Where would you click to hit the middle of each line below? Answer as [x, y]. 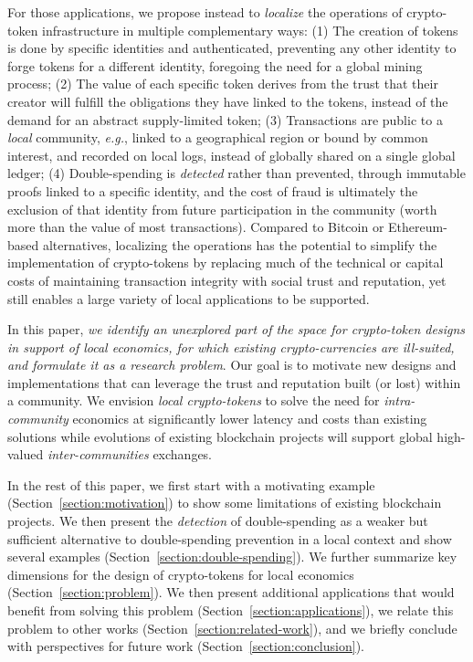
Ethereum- [418, 227]
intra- [399, 400]
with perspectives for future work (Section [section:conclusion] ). [186, 646]
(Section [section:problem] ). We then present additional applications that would [231, 592]
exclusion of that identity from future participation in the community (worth [222, 209]
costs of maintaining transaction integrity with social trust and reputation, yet [227, 280]
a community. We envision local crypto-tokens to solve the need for [194, 400]
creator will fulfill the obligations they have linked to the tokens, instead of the [228, 101]
